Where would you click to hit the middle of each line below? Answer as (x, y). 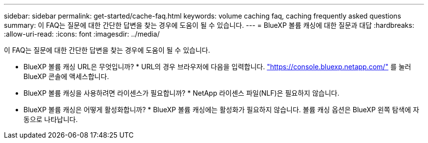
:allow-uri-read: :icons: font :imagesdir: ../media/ (82, 34)
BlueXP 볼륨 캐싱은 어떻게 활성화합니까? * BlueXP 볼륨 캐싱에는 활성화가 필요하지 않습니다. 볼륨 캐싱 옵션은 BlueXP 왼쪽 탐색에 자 (221, 110)
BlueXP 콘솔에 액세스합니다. (66, 76)
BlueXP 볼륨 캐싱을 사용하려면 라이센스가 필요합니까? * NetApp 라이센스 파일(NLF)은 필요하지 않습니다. (182, 93)
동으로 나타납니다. (51, 119)
